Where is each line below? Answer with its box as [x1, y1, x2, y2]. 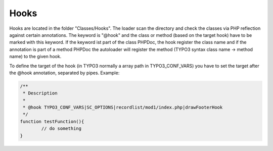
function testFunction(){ [20, 119, 84, 124]
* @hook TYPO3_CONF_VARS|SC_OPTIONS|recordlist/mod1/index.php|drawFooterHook [23, 105, 223, 111]
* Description [23, 90, 58, 96]
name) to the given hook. [9, 54, 62, 60]
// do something [41, 126, 82, 131]
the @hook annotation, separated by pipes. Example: [9, 70, 120, 76]
